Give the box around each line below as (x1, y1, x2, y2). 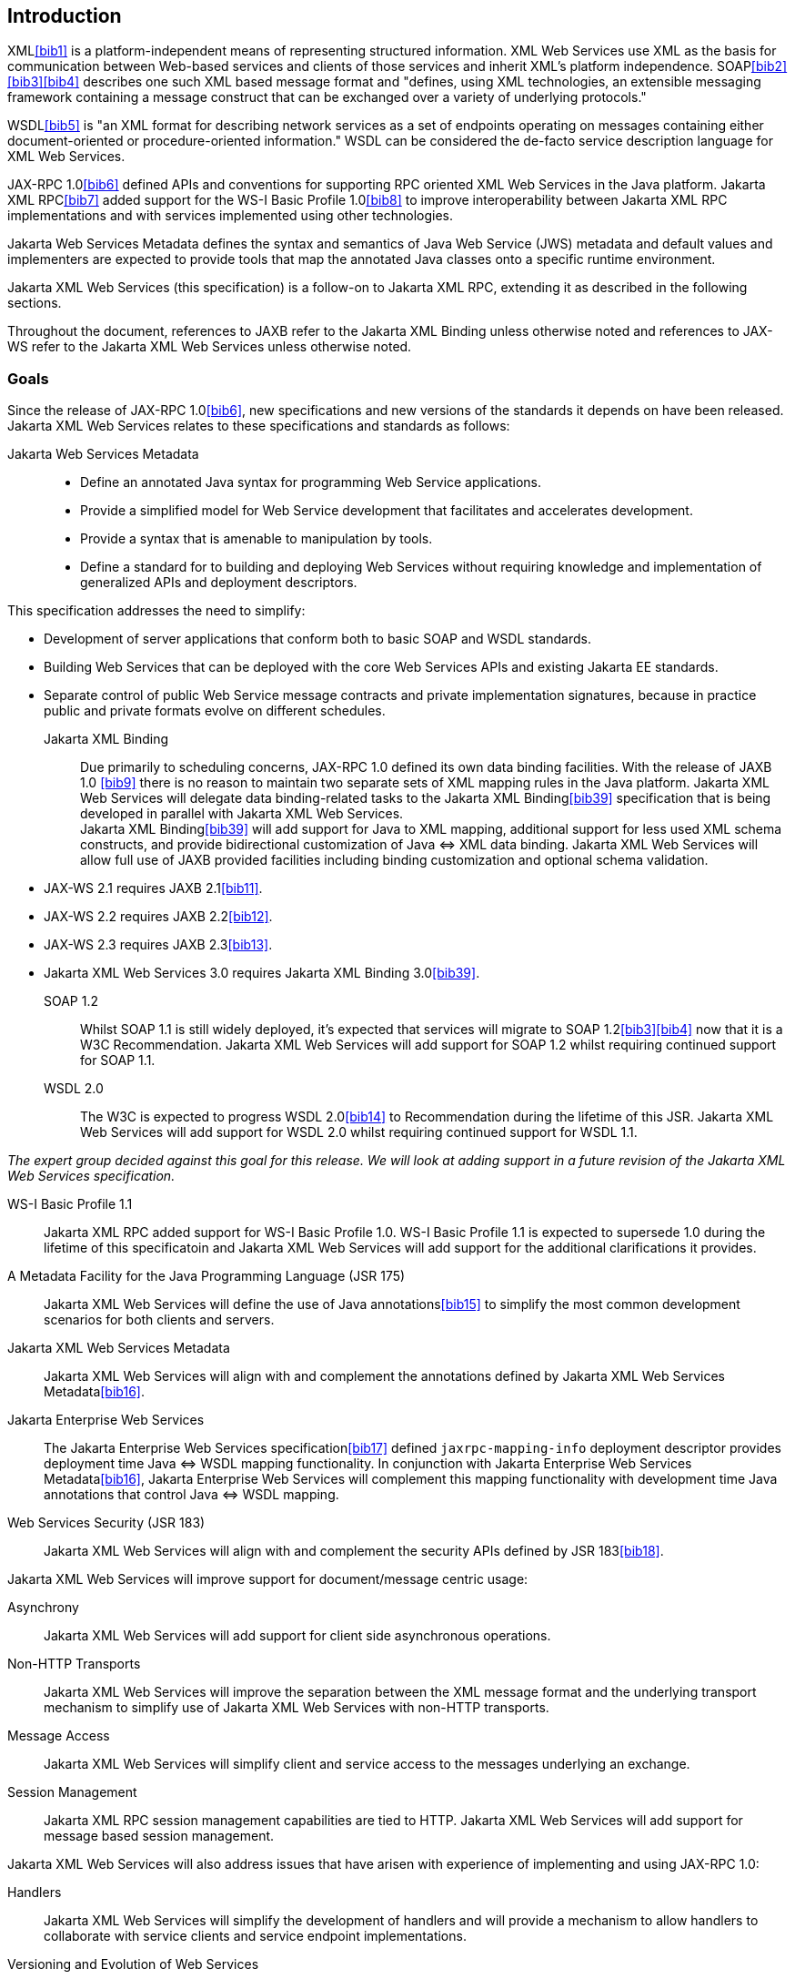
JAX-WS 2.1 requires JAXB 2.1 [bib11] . (44, 880, 263, 897)
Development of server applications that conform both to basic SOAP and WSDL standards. (44, 631, 591, 647)
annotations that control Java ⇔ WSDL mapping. (44, 1487, 339, 1503)
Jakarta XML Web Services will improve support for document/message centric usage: (7, 1571, 528, 1588)
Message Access (7, 1728, 110, 1744)
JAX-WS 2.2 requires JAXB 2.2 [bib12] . (44, 908, 273, 925)
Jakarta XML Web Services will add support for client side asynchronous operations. (44, 1628, 551, 1644)
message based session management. (44, 1828, 275, 1844)
